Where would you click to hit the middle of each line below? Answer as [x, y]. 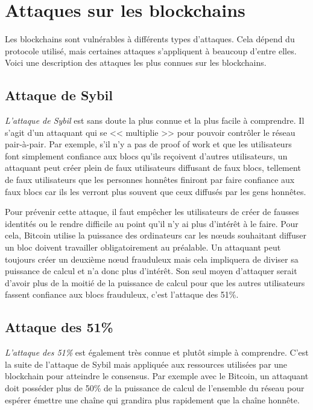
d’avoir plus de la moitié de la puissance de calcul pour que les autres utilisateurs [155, 282]
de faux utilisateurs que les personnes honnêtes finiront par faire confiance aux [150, 180]
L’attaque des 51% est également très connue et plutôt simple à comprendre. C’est [157, 352]
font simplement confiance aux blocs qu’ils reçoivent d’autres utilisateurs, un [146, 155]
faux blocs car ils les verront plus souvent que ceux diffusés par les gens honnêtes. [156, 191]
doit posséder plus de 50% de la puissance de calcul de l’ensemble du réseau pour [155, 388]
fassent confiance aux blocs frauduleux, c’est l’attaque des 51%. [122, 294]
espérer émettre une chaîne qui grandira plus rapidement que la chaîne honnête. [152, 399]
